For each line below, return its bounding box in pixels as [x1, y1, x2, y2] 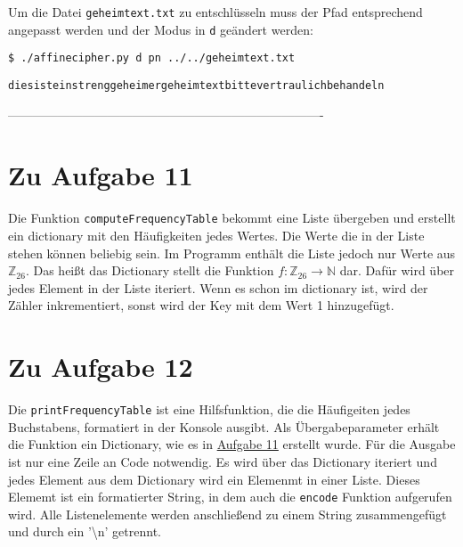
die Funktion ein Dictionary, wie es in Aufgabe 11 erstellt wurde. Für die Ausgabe [8, 435, 456, 453]
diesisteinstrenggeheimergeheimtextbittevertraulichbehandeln [8, 78, 385, 92]
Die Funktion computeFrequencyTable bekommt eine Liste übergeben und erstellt [8, 208, 456, 227]
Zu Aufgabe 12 [8, 348, 193, 385]
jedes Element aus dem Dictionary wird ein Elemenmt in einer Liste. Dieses [8, 469, 420, 488]
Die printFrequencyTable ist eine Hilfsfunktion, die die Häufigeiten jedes [8, 400, 410, 419]
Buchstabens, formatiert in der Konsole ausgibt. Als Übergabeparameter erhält [8, 417, 440, 436]
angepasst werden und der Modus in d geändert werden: [8, 20, 313, 38]
